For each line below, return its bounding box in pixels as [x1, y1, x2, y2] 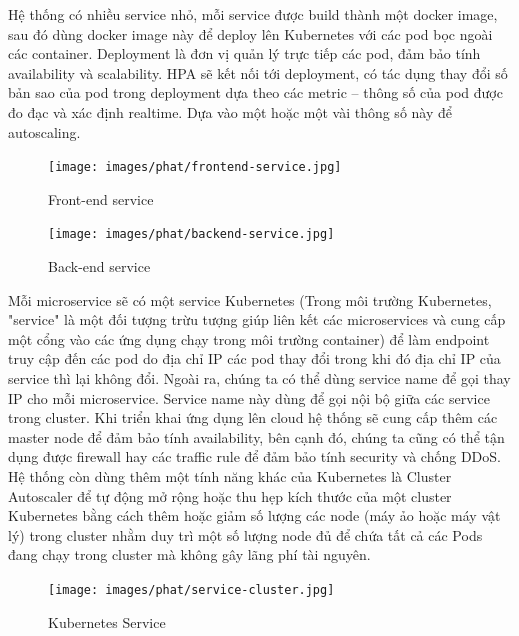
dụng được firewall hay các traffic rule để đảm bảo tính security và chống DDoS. [8, 446, 501, 467]
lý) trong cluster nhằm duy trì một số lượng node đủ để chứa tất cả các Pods [8, 524, 483, 545]
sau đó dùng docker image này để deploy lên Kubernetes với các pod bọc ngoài [8, 23, 493, 44]
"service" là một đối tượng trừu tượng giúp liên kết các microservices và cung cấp [8, 309, 506, 330]
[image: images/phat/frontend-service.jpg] [48, 160, 342, 175]
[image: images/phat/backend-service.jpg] [48, 227, 335, 242]
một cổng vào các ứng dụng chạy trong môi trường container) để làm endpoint [8, 328, 490, 349]
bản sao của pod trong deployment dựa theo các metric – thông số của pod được [8, 82, 503, 103]
